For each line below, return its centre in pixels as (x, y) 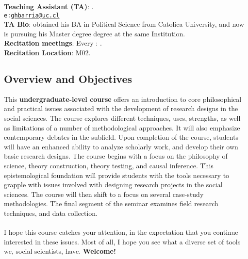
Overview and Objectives (68, 79)
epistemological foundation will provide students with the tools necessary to (117, 175)
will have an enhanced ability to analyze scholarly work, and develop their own (121, 146)
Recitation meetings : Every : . (53, 43)
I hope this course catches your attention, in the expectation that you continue (121, 232)
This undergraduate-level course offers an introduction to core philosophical (123, 99)
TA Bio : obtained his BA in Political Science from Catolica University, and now (124, 24)
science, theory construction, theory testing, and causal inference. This (109, 165)
